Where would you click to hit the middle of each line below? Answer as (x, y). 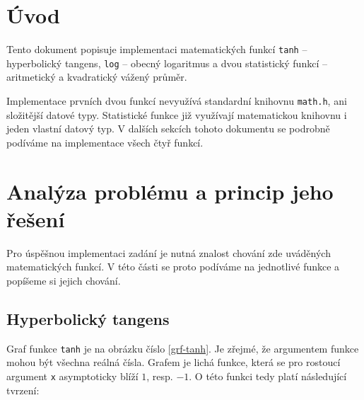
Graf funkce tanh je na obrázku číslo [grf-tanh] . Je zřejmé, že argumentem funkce (183, 348)
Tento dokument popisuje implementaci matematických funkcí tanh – (157, 49)
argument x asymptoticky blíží (72, 376)
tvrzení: (23, 390)
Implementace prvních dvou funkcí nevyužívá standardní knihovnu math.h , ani (177, 101)
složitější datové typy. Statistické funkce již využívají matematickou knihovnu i (177, 114)
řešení (36, 218)
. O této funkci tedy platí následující (268, 376)
